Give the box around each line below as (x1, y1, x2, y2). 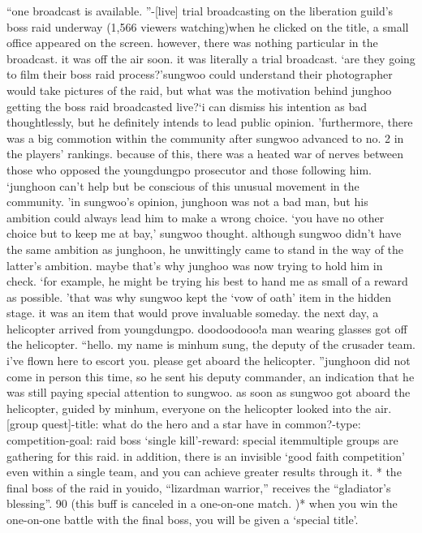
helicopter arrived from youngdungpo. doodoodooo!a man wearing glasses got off (6, 320, 407, 337)
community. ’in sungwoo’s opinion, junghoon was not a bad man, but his (6, 193, 368, 210)
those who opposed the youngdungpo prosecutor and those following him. (6, 161, 372, 178)
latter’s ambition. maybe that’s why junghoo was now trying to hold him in (6, 256, 383, 273)
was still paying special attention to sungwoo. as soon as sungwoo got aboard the (6, 384, 411, 401)
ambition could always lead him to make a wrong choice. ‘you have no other (6, 208, 385, 226)
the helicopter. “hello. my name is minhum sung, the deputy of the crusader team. (6, 336, 416, 353)
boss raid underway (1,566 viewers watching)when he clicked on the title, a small (6, 18, 409, 35)
